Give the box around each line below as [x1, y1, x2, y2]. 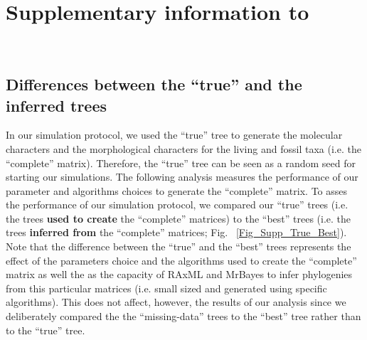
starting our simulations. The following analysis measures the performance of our [6, 169, 358, 184]
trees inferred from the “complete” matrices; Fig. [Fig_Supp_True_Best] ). [6, 225, 347, 240]
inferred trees [6, 94, 107, 116]
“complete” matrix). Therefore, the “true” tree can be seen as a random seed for [6, 155, 356, 170]
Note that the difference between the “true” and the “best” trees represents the [6, 239, 351, 254]
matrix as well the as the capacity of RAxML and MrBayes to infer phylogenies [6, 267, 353, 282]
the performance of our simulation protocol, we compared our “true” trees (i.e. [6, 197, 349, 212]
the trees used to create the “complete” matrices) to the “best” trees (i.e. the [6, 211, 351, 225]
